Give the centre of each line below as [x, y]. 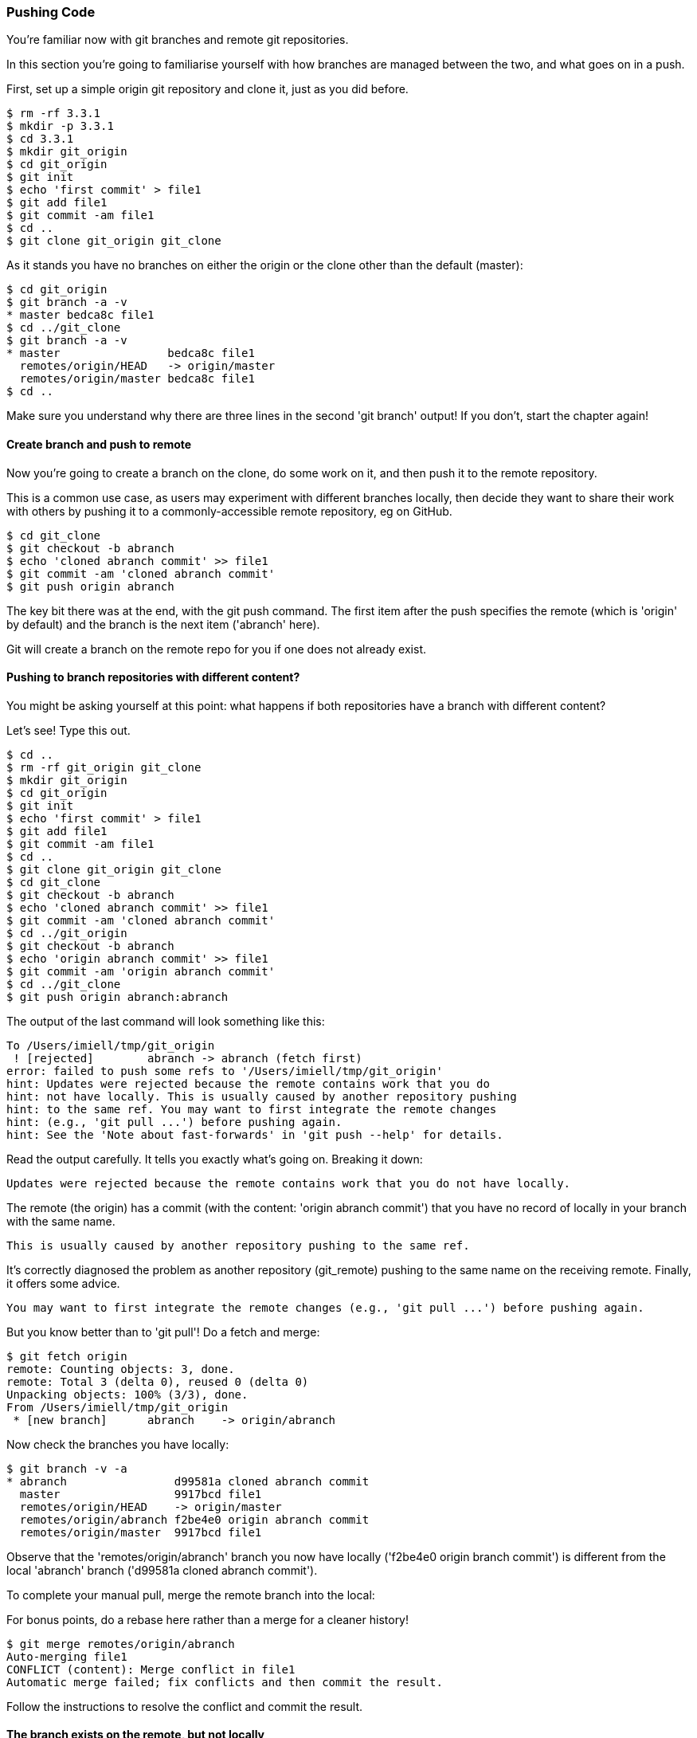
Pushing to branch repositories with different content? [153, 677]
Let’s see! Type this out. [69, 730]
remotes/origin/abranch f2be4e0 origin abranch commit [194, 1519]
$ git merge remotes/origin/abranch [121, 1644]
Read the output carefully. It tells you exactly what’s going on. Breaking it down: [215, 1159]
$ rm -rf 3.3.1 [54, 114]
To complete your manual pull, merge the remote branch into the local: [191, 1595]
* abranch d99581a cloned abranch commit [188, 1481]
